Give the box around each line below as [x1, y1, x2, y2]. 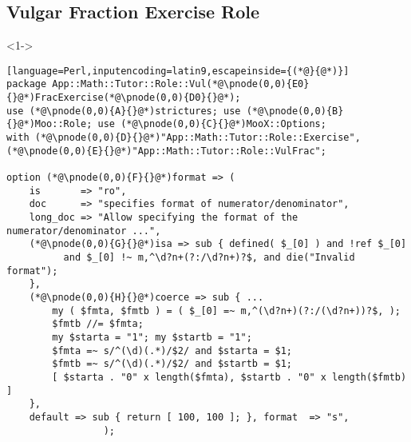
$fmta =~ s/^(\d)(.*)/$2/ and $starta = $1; [52, 344, 292, 356]
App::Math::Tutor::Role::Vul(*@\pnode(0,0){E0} [52, 78, 310, 90]
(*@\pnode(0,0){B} [246, 105, 344, 117]
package [6, 78, 47, 90]
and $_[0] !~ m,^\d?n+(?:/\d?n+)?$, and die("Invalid [63, 251, 355, 263]
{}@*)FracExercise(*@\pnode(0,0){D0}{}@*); [6, 92, 241, 104]
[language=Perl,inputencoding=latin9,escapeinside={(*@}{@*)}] [6, 65, 350, 77]
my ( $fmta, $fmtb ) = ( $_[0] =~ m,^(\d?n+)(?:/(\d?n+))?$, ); [52, 305, 401, 317]
